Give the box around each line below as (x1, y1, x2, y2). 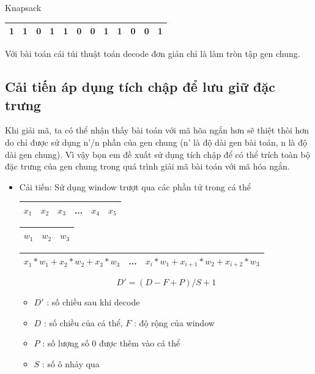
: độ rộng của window (133, 316, 215, 329)
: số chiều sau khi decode (46, 295, 140, 308)
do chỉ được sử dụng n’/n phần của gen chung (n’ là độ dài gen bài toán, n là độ (5, 135, 308, 148)
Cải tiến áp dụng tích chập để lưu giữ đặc (5, 77, 275, 96)
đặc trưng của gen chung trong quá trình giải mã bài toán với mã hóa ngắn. (5, 160, 290, 173)
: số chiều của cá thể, (43, 316, 123, 329)
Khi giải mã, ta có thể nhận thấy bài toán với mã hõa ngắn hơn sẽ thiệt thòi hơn (5, 124, 309, 137)
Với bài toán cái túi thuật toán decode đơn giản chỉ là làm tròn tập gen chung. (5, 47, 300, 60)
